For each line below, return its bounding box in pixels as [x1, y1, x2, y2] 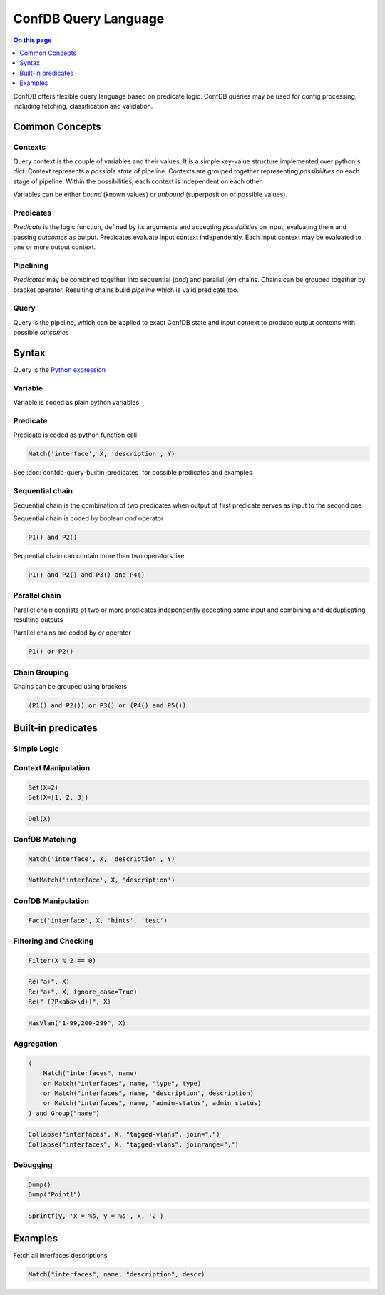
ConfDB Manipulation [13, 896, 89, 906]
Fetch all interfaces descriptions [13, 1251, 108, 1260]
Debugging [13, 1160, 53, 1170]
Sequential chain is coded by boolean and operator [13, 514, 164, 523]
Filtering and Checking [13, 936, 94, 946]
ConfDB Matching [13, 835, 76, 845]
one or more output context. [13, 243, 96, 251]
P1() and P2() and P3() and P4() [28, 570, 145, 578]
